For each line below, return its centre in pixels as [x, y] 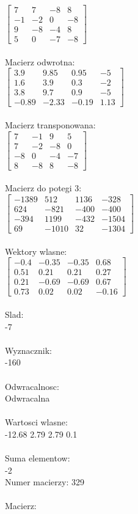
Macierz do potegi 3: [43, 188]
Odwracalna [27, 398]
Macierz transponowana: [50, 125]
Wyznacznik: [29, 350]
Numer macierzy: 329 [45, 482]
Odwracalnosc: [32, 386]
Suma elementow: [38, 458]
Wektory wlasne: [36, 251]
